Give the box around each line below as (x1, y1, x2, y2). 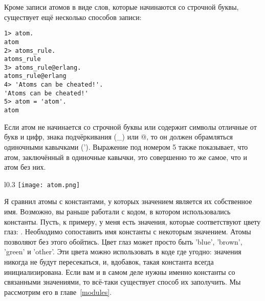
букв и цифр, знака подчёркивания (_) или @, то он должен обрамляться (4, 131, 233, 142)
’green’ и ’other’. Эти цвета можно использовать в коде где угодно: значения (4, 246, 241, 257)
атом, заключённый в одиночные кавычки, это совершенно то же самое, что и (4, 151, 248, 162)
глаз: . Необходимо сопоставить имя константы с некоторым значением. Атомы (4, 226, 251, 237)
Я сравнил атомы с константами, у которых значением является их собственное (4, 196, 252, 207)
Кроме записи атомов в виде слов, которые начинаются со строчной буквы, (4, 2, 239, 12)
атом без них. (4, 162, 46, 172)
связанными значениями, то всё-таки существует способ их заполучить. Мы (4, 276, 241, 287)
